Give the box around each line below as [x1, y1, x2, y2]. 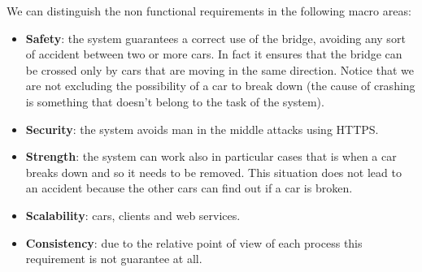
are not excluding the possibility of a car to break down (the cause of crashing [25, 77, 415, 94]
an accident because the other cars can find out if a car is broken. [25, 179, 353, 196]
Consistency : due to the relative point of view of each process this [25, 234, 363, 251]
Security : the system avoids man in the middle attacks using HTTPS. [25, 120, 379, 137]
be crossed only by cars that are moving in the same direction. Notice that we [25, 61, 414, 78]
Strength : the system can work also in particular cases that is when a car [25, 148, 397, 165]
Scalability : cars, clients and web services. [25, 206, 241, 223]
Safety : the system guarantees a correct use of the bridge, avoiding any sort [25, 29, 406, 46]
